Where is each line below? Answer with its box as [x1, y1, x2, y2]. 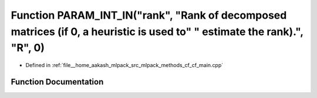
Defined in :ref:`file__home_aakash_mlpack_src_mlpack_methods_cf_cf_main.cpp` [25, 62, 224, 69]
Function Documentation [11, 76, 104, 87]
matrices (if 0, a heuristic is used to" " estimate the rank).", [11, 25, 303, 38]
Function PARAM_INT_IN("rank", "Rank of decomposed [11, 9, 287, 22]
